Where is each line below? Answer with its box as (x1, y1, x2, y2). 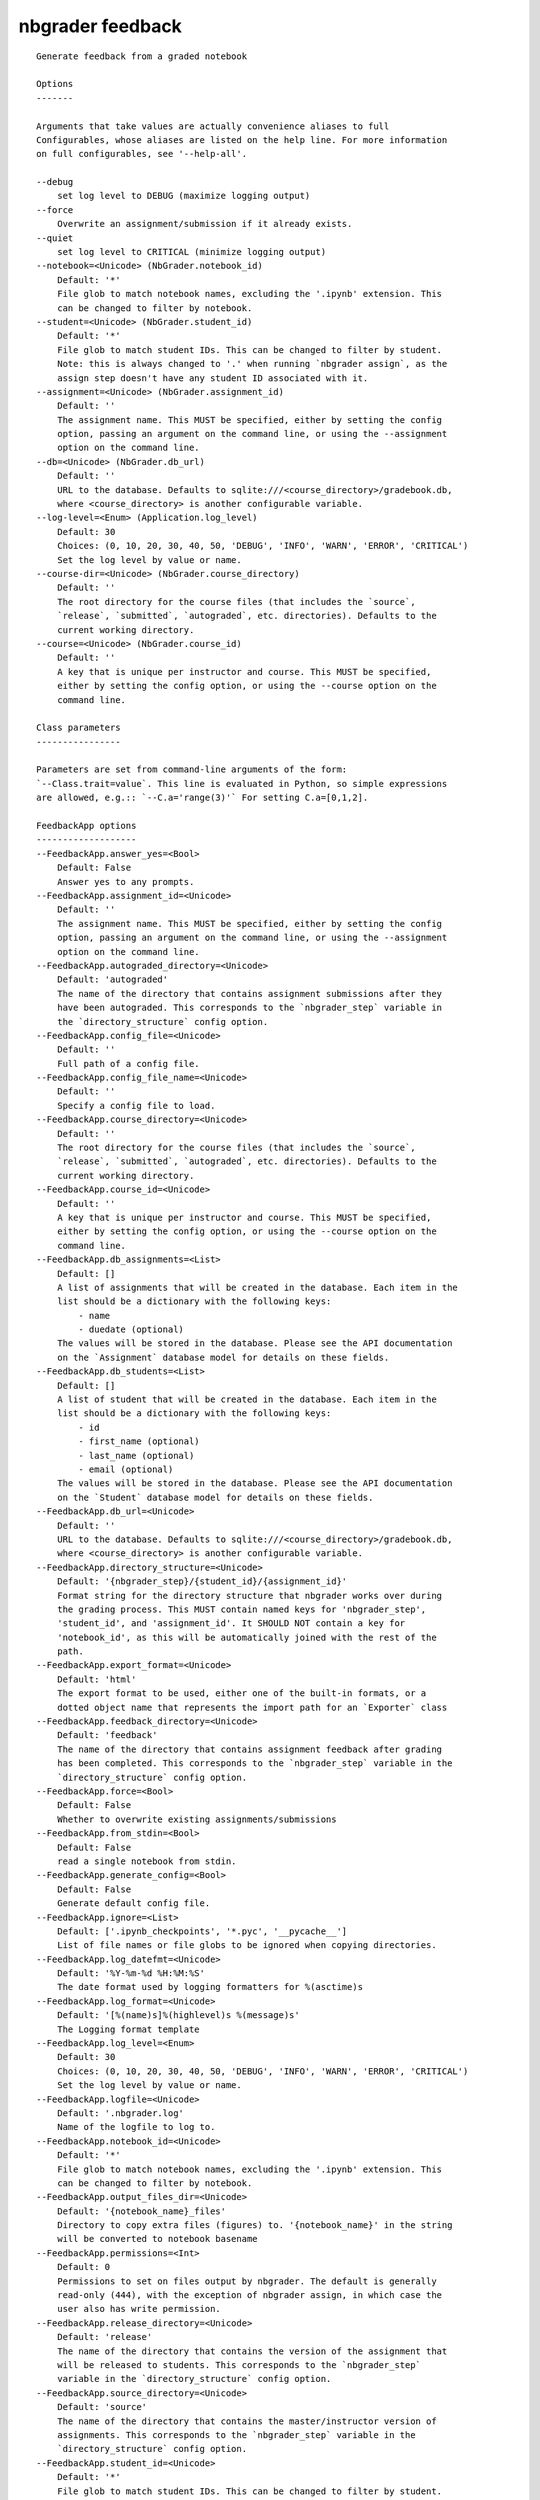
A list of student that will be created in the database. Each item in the (56, 1394, 437, 1405)
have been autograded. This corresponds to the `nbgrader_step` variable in (56, 1002, 443, 1014)
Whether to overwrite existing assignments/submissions (56, 1813, 337, 1825)
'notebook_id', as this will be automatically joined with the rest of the (56, 1631, 437, 1643)
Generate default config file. (56, 1898, 211, 1909)
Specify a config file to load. (56, 1100, 216, 1111)
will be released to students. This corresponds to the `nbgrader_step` (56, 2360, 422, 2370)
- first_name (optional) (78, 1436, 200, 1447)
